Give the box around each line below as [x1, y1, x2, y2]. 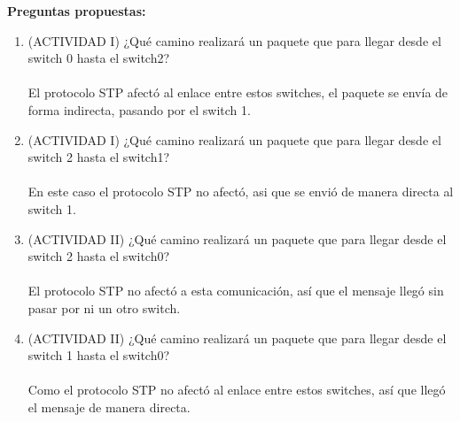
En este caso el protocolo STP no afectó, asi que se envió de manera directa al [27, 182, 454, 201]
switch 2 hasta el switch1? [27, 148, 170, 166]
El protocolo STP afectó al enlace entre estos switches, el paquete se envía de [27, 83, 448, 102]
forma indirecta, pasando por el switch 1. [27, 100, 251, 119]
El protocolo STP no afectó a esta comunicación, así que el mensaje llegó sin [27, 281, 444, 300]
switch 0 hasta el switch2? [27, 49, 170, 67]
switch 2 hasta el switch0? [27, 247, 170, 265]
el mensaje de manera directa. [27, 397, 191, 416]
